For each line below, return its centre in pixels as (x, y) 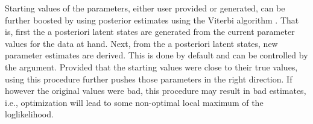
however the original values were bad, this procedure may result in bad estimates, (156, 91)
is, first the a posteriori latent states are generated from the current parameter (150, 32)
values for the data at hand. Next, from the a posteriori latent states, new (141, 43)
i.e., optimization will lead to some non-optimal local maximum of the (134, 102)
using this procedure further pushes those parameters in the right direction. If (149, 79)
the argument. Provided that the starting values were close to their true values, (151, 67)
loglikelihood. (29, 114)
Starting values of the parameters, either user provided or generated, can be (145, 8)
